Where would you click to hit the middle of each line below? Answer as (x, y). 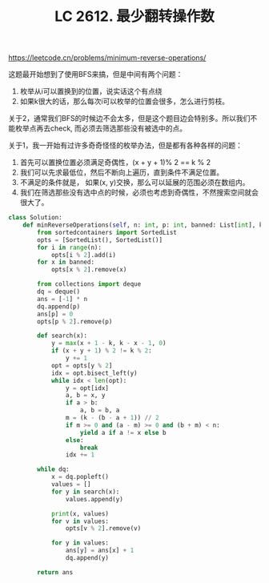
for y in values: (80, 543)
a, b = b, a (100, 410)
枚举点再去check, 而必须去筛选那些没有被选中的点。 (101, 128)
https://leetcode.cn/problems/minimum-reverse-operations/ (107, 58)
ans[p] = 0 (55, 314)
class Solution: (35, 218)
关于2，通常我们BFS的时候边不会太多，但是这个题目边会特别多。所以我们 (129, 119)
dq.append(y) (87, 558)
